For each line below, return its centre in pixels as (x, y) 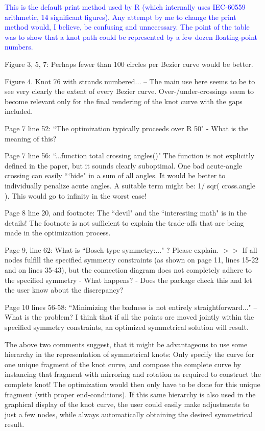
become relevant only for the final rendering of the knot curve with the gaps (124, 101)
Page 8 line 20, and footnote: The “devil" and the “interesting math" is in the (126, 213)
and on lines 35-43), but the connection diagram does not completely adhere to (128, 270)
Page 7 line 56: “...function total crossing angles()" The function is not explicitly (130, 155)
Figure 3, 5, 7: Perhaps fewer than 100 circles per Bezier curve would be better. (129, 64)
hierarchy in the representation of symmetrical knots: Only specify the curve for (130, 354)
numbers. (19, 47)
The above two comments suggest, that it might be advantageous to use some (126, 344)
